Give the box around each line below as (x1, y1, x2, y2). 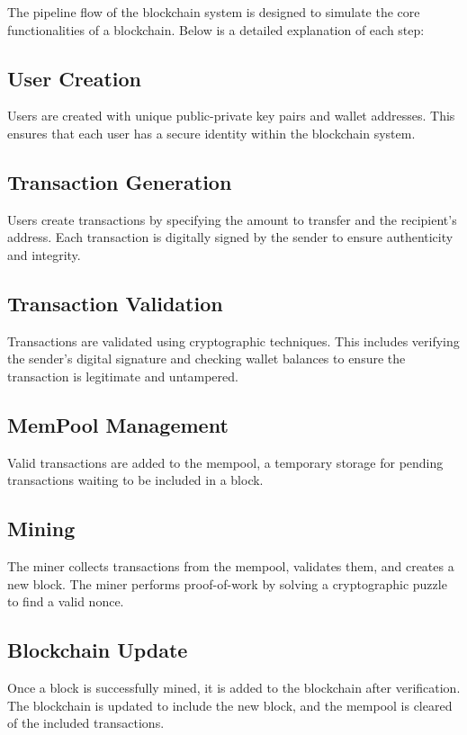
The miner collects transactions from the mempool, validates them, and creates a (7, 557, 454, 576)
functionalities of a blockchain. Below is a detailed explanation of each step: (7, 20, 425, 39)
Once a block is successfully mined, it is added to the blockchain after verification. (7, 678, 461, 697)
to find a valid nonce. (7, 592, 124, 611)
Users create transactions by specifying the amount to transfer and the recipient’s (7, 210, 457, 229)
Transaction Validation (7, 289, 223, 317)
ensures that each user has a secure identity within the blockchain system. (7, 123, 416, 142)
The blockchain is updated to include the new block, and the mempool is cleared (7, 695, 453, 714)
